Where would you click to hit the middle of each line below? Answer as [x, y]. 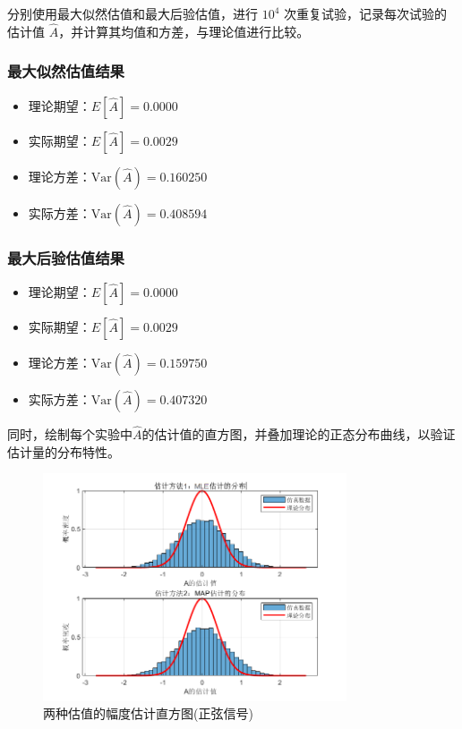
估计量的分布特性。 [64, 451]
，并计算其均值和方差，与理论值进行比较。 [184, 31]
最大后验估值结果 [66, 257]
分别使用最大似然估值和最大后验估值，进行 [133, 13]
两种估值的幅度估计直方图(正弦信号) [148, 713]
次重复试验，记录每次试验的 [366, 13]
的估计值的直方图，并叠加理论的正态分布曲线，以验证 [299, 434]
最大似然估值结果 [66, 71]
